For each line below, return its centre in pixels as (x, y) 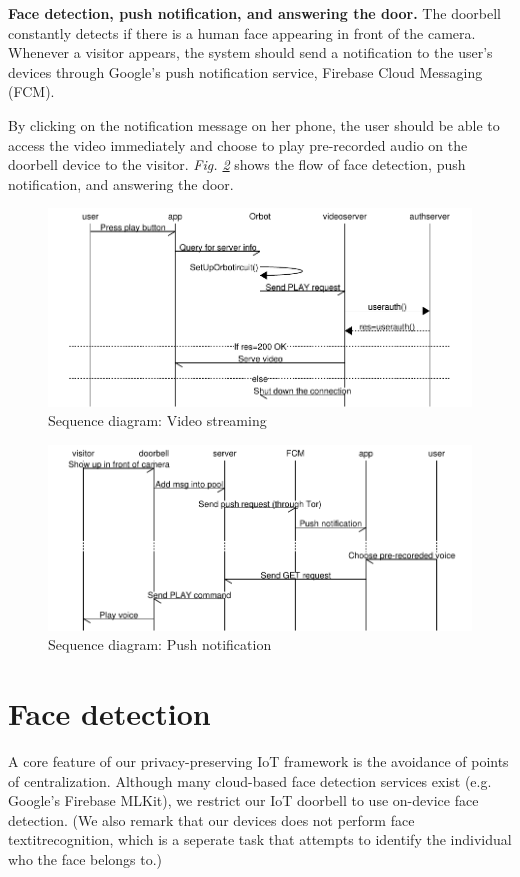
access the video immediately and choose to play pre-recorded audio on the (238, 144)
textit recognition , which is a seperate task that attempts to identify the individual (260, 839)
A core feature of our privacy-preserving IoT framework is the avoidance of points (258, 761)
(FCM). (31, 91)
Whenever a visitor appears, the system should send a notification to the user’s (250, 52)
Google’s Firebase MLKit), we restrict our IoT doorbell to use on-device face (243, 800)
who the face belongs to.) (85, 859)
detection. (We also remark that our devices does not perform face (211, 819)
